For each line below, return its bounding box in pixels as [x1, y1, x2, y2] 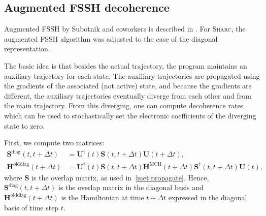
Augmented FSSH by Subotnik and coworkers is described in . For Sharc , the [4, 23, 246, 34]
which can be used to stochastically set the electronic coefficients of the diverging [4, 110, 256, 120]
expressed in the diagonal [168, 192, 247, 202]
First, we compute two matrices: [4, 137, 105, 148]
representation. [4, 43, 50, 54]
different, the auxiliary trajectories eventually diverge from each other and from [4, 90, 251, 101]
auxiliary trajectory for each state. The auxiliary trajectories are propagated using [4, 70, 260, 81]
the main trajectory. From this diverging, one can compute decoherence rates [4, 100, 244, 111]
